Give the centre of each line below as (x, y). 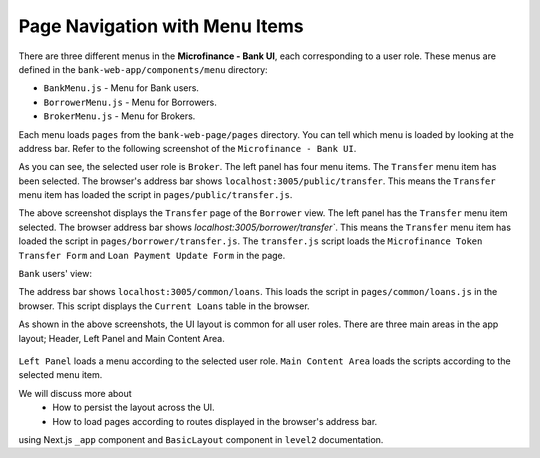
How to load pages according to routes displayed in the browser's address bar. (215, 421)
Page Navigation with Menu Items (161, 26)
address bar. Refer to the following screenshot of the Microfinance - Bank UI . (187, 148)
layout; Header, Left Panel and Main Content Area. (121, 338)
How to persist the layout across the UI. (133, 407)
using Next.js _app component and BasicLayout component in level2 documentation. (201, 439)
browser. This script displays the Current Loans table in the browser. (164, 306)
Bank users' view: (55, 274)
